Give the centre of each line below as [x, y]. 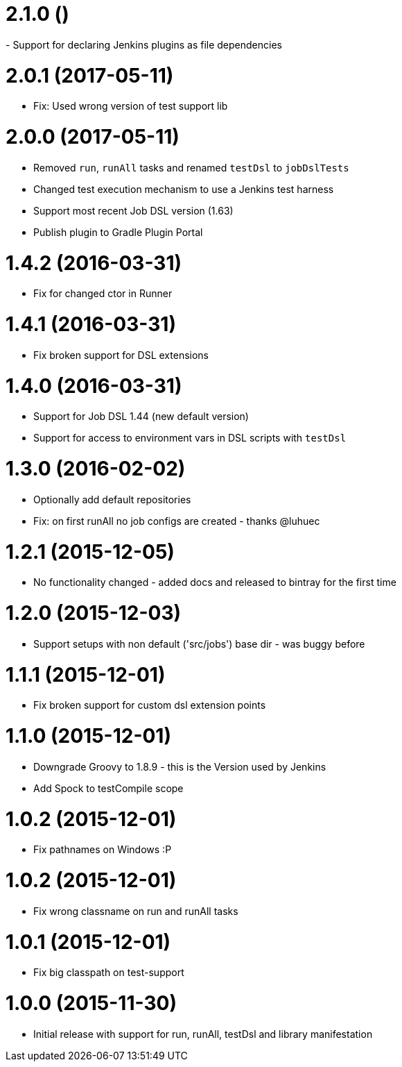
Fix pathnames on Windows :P [103, 850]
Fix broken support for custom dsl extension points [150, 705]
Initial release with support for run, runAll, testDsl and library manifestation [203, 1034]
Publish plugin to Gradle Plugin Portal [118, 232]
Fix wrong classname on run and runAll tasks [136, 911]
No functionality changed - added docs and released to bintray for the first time [215, 582]
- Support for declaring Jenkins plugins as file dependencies [144, 44]
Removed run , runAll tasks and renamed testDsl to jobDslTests [191, 167]
